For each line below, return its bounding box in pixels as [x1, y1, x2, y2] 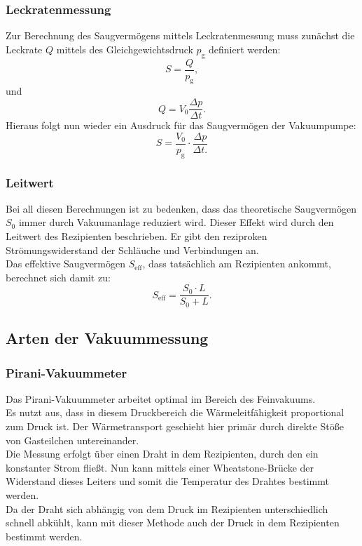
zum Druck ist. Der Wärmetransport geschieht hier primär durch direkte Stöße [6, 419, 344, 434]
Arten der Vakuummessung [6, 327, 209, 349]
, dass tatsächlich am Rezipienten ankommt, [142, 256, 331, 271]
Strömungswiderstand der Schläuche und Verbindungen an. [6, 242, 259, 257]
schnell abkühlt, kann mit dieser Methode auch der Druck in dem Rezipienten [6, 515, 340, 530]
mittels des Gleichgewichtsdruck [56, 41, 193, 56]
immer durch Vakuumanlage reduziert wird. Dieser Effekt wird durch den [18, 215, 334, 229]
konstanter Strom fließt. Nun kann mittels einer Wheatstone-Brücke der [6, 460, 314, 474]
